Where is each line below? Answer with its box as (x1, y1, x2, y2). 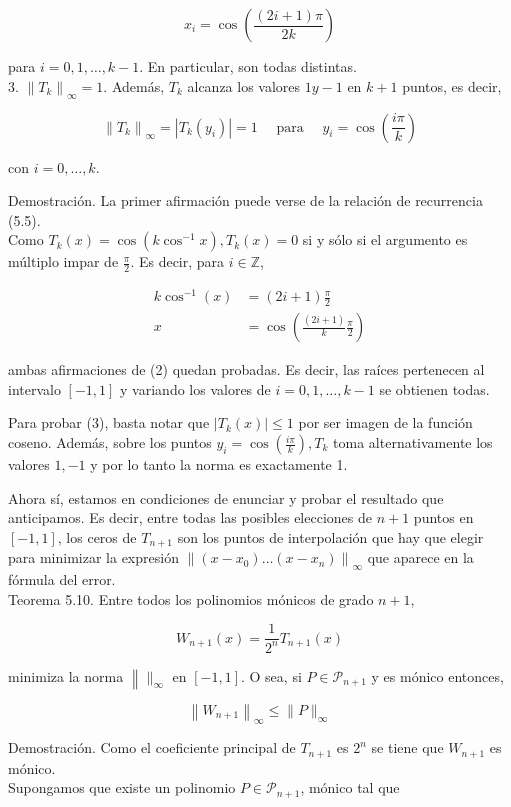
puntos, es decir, (402, 75, 502, 96)
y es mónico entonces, (371, 665, 504, 686)
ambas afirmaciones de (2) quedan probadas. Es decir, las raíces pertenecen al (8, 359, 485, 380)
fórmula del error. (8, 569, 116, 590)
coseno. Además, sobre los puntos (8, 432, 212, 453)
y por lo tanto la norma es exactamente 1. (90, 454, 348, 475)
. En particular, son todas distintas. (139, 56, 357, 76)
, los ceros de (57, 526, 137, 547)
